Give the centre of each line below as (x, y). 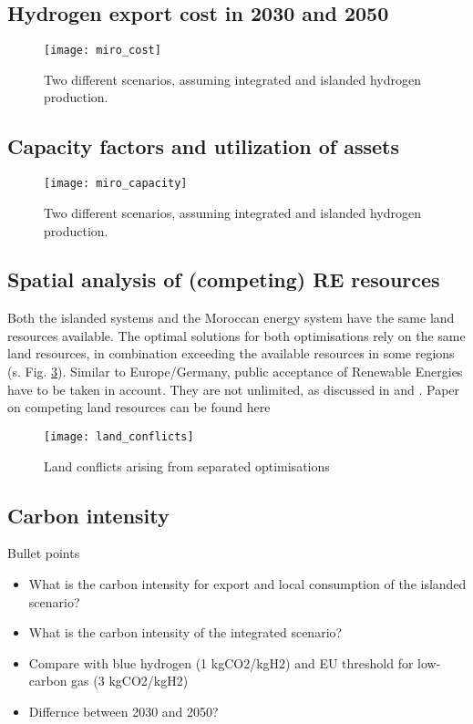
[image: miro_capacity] (116, 184)
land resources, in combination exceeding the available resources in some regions (231, 353)
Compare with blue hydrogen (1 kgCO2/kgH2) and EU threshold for (221, 662)
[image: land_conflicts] (119, 436)
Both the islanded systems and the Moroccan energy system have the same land (231, 318)
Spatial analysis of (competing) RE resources (224, 279)
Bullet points (44, 553)
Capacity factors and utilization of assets (204, 146)
